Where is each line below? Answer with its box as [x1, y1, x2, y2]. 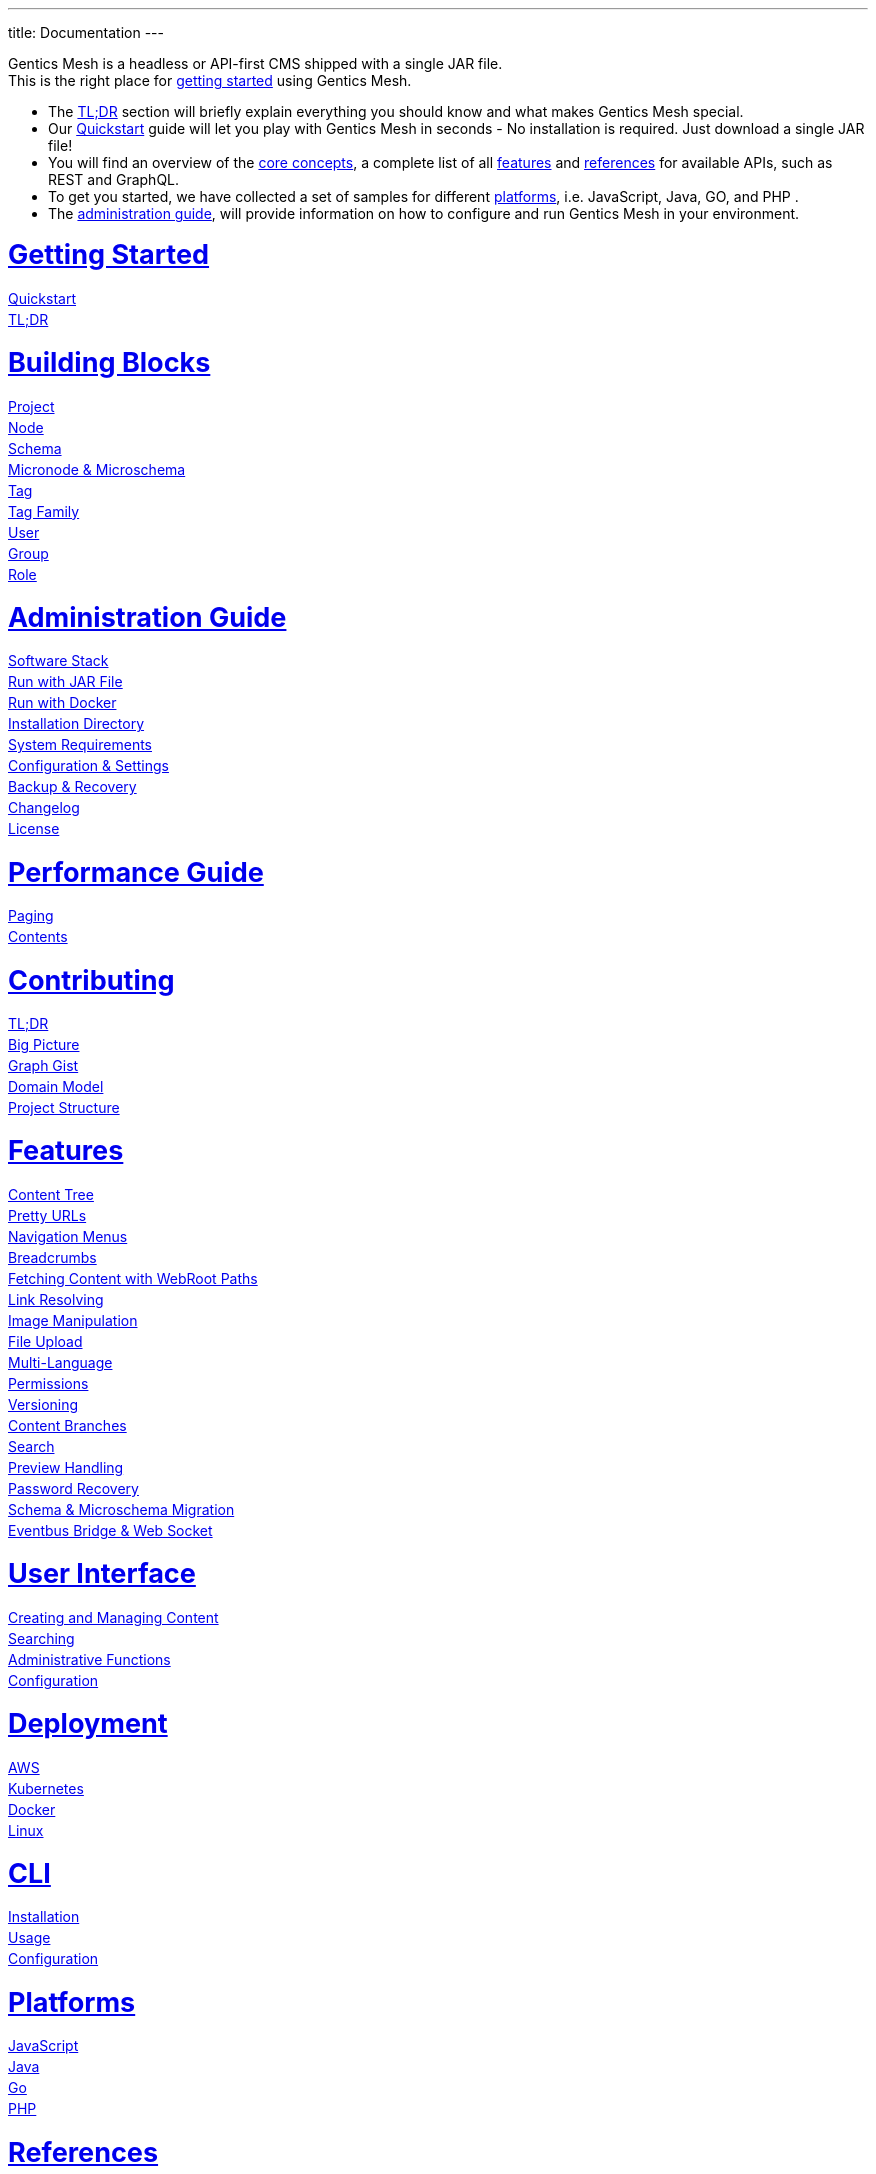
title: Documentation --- [8, 24, 164, 41]
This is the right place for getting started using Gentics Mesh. [8, 72, 412, 89]
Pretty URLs [8, 1206, 87, 1224]
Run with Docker [8, 694, 117, 712]
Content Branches [8, 1416, 127, 1434]
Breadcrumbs [8, 1248, 97, 1266]
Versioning [8, 1395, 79, 1413]
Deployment [8, 1707, 168, 1741]
